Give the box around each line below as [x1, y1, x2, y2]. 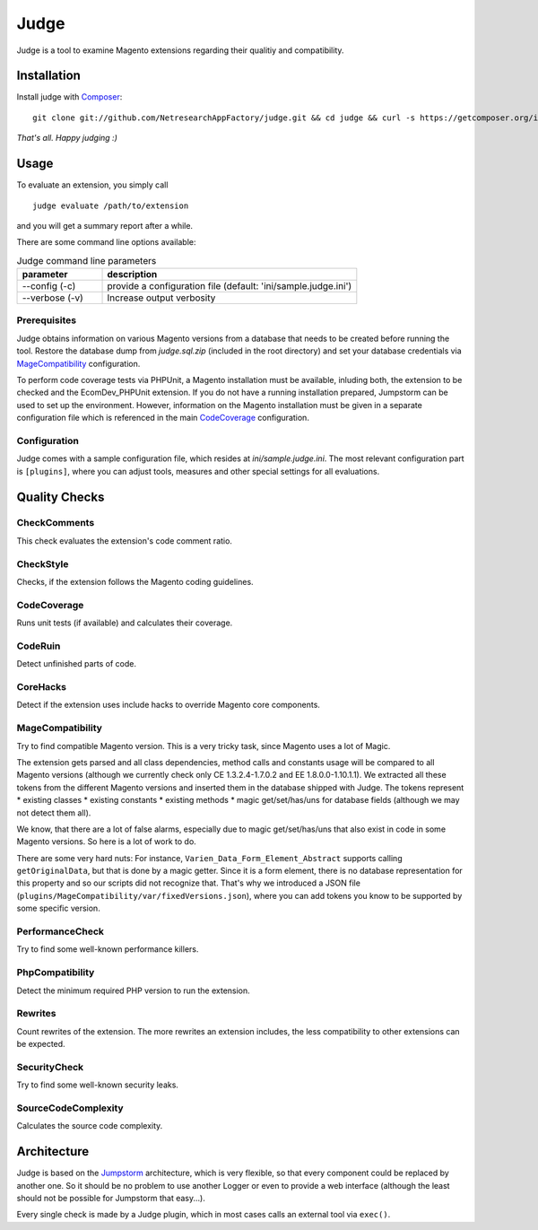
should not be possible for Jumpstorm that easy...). [16, 1193, 205, 1204]
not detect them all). [16, 807, 91, 818]
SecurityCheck [16, 1060, 84, 1073]
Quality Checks [16, 489, 105, 504]
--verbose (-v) [22, 292, 84, 304]
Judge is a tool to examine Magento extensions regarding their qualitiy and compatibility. [16, 45, 344, 56]
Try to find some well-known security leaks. [16, 1079, 179, 1090]
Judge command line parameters [16, 254, 157, 266]
